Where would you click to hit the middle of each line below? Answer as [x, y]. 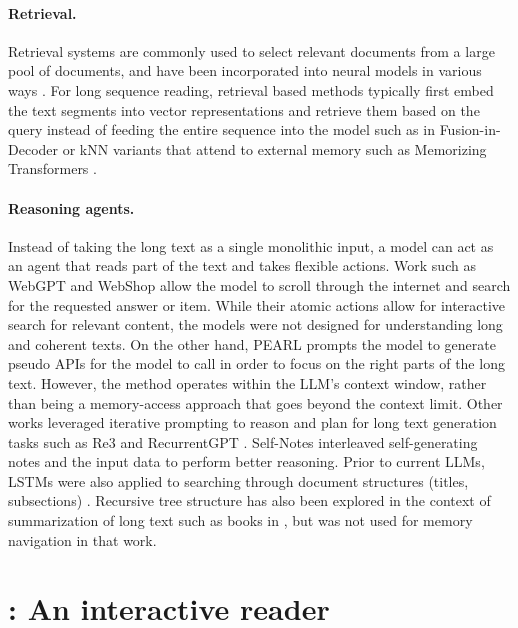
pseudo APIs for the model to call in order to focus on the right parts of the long [256, 363]
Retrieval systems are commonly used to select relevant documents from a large [251, 50]
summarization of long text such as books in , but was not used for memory [240, 520]
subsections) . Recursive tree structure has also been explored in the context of [249, 500]
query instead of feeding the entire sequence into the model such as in [221, 129]
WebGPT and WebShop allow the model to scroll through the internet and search [259, 284]
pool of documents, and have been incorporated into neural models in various [245, 70]
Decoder [33, 148]
